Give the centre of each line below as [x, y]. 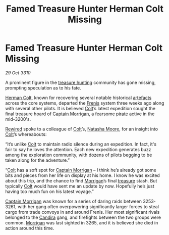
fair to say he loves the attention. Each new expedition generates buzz [78, 149]
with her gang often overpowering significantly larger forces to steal [88, 206]
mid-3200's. [18, 119]
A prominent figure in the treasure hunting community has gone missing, [80, 82]
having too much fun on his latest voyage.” [50, 191]
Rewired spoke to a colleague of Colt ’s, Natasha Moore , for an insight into [82, 129]
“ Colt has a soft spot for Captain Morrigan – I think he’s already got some [81, 170]
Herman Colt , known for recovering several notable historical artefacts [78, 98]
